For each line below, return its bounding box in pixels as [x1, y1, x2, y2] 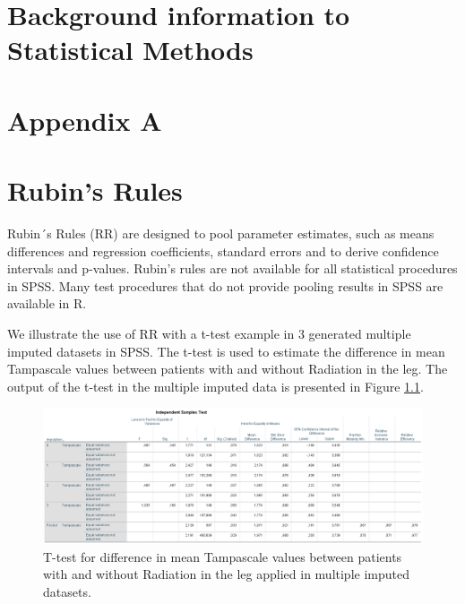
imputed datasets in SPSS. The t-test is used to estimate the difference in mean [7, 341, 445, 360]
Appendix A [7, 101, 162, 138]
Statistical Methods [7, 31, 254, 68]
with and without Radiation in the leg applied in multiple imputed [43, 565, 409, 583]
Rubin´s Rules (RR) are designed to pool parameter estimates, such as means [7, 224, 435, 243]
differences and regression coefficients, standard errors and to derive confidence [7, 241, 439, 260]
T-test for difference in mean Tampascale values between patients [43, 547, 402, 565]
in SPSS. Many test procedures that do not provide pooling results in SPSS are [7, 276, 443, 295]
